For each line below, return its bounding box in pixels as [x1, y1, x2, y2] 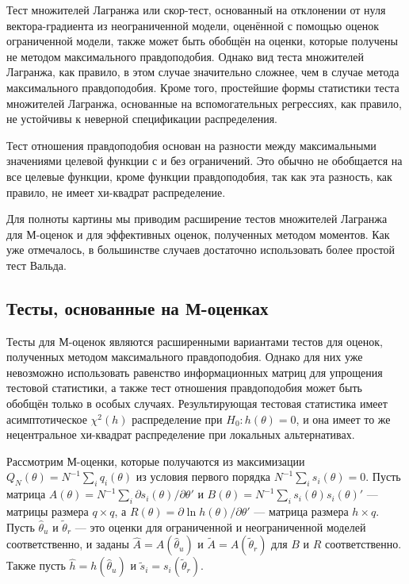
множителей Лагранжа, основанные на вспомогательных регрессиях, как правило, [6, 94, 402, 111]
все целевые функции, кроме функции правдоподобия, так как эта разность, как [6, 167, 392, 184]
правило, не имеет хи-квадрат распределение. [6, 183, 226, 200]
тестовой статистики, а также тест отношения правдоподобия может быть [6, 379, 362, 396]
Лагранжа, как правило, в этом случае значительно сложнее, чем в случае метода [6, 63, 399, 80]
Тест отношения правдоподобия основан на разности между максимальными [6, 136, 377, 153]
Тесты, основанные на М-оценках [6, 295, 269, 320]
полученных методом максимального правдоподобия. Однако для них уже [6, 348, 363, 365]
